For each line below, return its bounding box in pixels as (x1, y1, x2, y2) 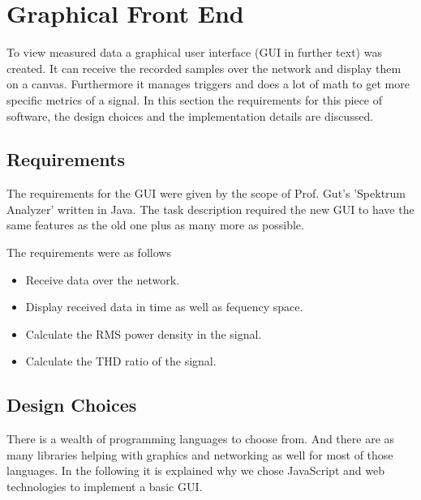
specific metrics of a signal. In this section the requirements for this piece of (6, 91, 383, 108)
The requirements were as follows (6, 244, 171, 261)
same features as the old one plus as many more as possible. (6, 216, 304, 233)
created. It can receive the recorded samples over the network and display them (6, 59, 402, 76)
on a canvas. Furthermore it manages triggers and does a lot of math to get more (6, 75, 410, 92)
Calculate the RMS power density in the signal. (25, 325, 262, 342)
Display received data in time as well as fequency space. (25, 298, 303, 315)
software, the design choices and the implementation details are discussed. (6, 107, 374, 124)
